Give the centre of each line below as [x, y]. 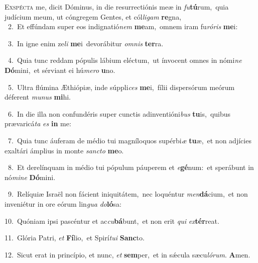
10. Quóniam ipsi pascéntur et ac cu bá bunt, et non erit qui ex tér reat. [112, 221]
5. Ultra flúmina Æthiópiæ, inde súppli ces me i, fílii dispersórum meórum [121, 87]
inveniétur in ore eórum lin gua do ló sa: [63, 203]
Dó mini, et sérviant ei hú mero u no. [60, 70]
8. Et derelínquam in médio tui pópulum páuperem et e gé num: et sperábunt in [131, 167]
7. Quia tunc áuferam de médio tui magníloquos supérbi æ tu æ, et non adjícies [130, 140]
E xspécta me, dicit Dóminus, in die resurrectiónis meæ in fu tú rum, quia [117, 7]
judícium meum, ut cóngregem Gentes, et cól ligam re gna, [93, 16]
